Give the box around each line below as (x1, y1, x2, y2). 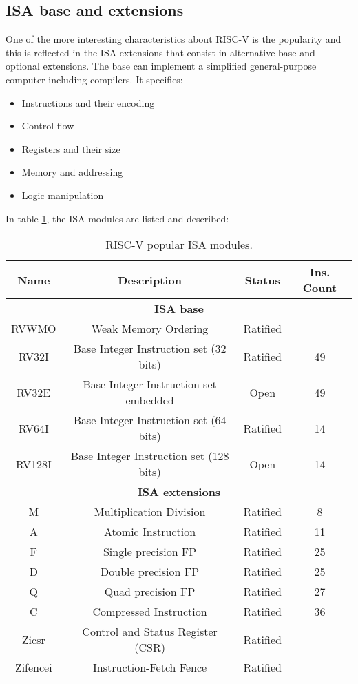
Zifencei (14, 659, 52, 676)
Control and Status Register (82, 623, 218, 640)
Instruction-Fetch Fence (93, 659, 207, 676)
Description (118, 271, 182, 288)
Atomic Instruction (104, 524, 196, 540)
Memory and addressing (21, 165, 123, 179)
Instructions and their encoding (21, 95, 155, 110)
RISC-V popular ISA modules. (105, 236, 253, 253)
